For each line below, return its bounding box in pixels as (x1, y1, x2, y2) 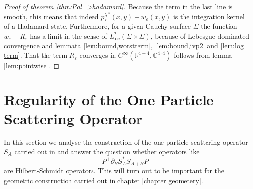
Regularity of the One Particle (4, 89, 214, 109)
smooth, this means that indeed (4, 11, 99, 21)
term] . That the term (4, 50, 68, 60)
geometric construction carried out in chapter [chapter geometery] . (4, 175, 203, 185)
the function (201, 21, 237, 31)
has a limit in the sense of (30, 30, 107, 41)
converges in (79, 50, 116, 60)
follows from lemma (174, 50, 232, 60)
